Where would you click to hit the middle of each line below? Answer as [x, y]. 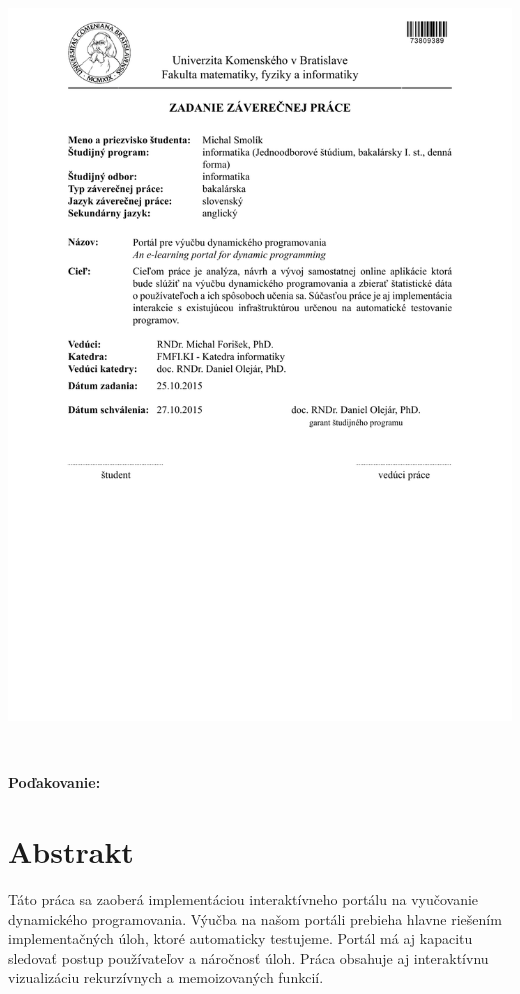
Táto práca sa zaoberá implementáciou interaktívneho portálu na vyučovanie [243, 899]
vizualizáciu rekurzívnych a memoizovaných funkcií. [166, 977]
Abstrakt [71, 851]
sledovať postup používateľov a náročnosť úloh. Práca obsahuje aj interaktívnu [248, 957]
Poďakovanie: [54, 782]
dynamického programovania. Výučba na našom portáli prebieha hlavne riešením [255, 918]
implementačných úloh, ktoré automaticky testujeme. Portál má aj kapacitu [240, 938]
